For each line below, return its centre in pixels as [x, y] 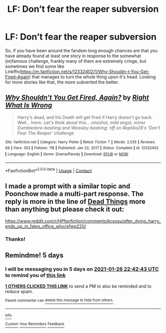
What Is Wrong [29, 105]
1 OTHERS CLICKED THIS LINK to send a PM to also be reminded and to [78, 286]
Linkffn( [13, 71]
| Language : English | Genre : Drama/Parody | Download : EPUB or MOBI [67, 154]
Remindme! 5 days [34, 255]
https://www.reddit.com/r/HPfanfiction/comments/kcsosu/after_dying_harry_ [83, 221]
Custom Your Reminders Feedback [35, 324]
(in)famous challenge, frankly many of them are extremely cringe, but [76, 61]
